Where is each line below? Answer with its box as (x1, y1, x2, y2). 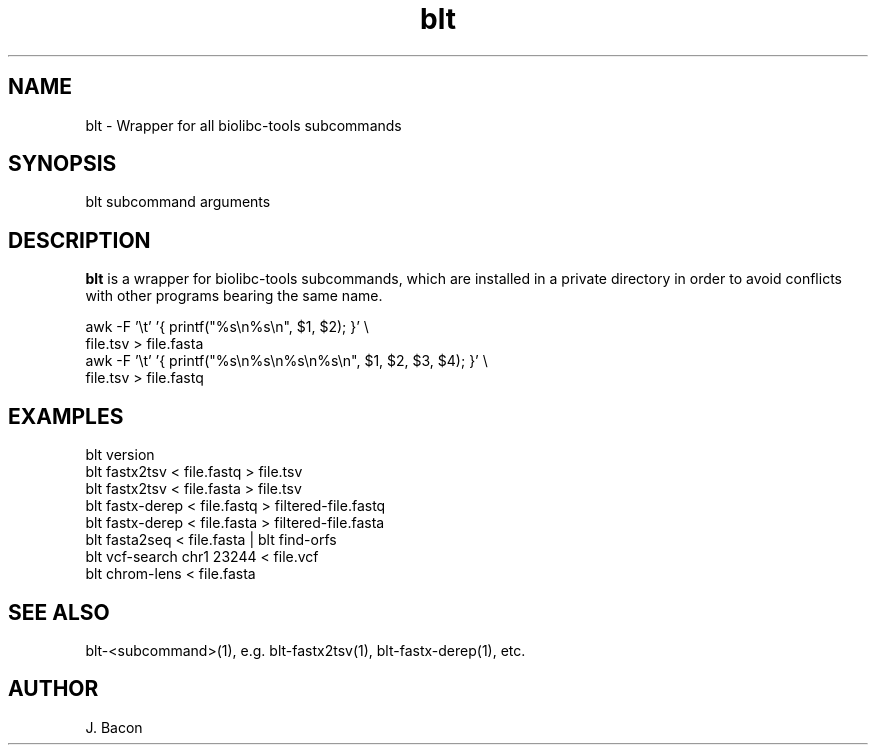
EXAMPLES (8, 403, 124, 429)
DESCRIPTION (8, 227, 151, 253)
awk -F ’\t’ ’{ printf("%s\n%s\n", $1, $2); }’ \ (85, 318, 369, 336)
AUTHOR (8, 676, 99, 702)
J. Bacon (85, 718, 143, 736)
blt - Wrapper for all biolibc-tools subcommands (85, 116, 402, 134)
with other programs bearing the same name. (85, 287, 383, 305)
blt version (85, 446, 155, 464)
